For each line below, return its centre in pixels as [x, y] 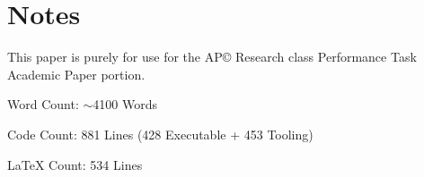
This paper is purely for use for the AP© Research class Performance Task [212, 57]
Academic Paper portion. [76, 74]
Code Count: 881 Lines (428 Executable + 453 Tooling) [160, 134]
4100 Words [125, 104]
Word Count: [43, 104]
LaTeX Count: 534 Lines [75, 164]
